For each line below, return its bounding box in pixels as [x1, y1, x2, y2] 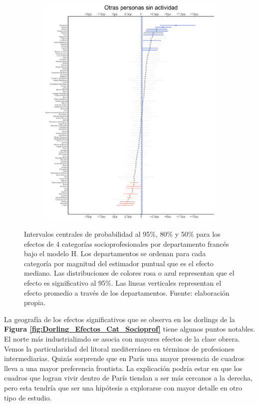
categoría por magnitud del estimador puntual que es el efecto [24, 258, 214, 268]
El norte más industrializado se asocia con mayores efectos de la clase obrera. [4, 333, 240, 344]
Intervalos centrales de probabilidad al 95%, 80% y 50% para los [24, 229, 221, 239]
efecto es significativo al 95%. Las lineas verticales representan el [24, 278, 222, 288]
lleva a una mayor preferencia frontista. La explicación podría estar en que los [4, 363, 243, 373]
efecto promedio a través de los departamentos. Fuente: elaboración [24, 287, 230, 298]
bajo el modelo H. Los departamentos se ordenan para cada [24, 248, 206, 259]
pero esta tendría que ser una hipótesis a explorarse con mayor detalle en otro [4, 382, 243, 393]
